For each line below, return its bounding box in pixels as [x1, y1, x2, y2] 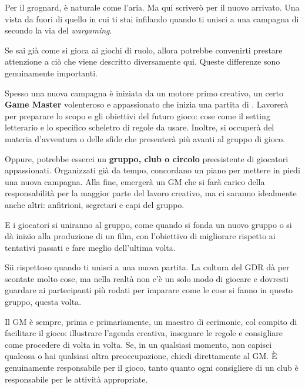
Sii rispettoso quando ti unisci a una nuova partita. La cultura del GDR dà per [5, 261, 290, 273]
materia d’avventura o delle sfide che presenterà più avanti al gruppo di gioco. [5, 132, 286, 145]
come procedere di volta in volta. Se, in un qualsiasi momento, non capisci [5, 338, 272, 350]
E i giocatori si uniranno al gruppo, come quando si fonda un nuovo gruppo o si [5, 218, 292, 230]
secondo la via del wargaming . [5, 24, 112, 36]
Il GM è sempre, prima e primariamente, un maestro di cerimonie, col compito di [5, 315, 297, 327]
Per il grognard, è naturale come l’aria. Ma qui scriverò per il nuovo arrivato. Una [5, 1, 300, 13]
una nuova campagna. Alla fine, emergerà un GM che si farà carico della [5, 175, 265, 187]
